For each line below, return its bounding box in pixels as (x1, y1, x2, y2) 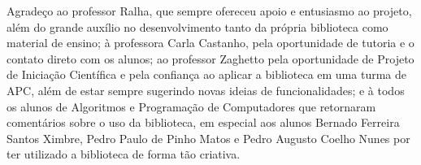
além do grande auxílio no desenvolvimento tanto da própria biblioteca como (7, 18, 388, 35)
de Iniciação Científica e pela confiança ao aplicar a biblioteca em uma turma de (7, 66, 406, 83)
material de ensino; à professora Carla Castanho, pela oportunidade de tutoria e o (7, 34, 414, 51)
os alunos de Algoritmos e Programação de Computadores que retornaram (7, 98, 376, 115)
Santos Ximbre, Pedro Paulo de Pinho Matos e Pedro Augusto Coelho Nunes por (7, 129, 410, 146)
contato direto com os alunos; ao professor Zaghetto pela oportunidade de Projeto (7, 50, 414, 67)
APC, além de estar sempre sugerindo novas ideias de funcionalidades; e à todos (7, 81, 405, 98)
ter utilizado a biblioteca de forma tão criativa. (7, 145, 241, 163)
